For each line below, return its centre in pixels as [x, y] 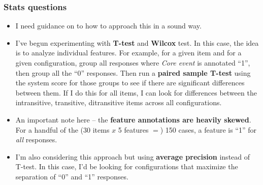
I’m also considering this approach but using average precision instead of [133, 156]
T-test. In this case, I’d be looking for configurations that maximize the [127, 166]
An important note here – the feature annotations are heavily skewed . [133, 119]
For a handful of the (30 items [62, 129]
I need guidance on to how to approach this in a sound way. [108, 26]
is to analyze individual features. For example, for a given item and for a [128, 53]
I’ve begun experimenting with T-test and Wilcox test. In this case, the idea [137, 42]
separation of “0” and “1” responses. [72, 176]
